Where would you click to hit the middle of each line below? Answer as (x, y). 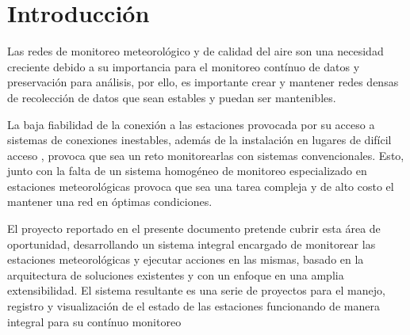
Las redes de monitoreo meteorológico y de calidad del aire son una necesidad (195, 51)
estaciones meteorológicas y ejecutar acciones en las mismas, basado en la (186, 259)
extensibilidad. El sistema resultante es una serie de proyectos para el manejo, (196, 290)
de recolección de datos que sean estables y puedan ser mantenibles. (172, 97)
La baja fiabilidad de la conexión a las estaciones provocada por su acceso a (191, 124)
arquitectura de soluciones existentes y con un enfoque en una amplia (176, 274)
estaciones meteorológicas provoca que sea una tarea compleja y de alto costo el (201, 186)
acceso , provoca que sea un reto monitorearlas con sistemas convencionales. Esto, (206, 155)
